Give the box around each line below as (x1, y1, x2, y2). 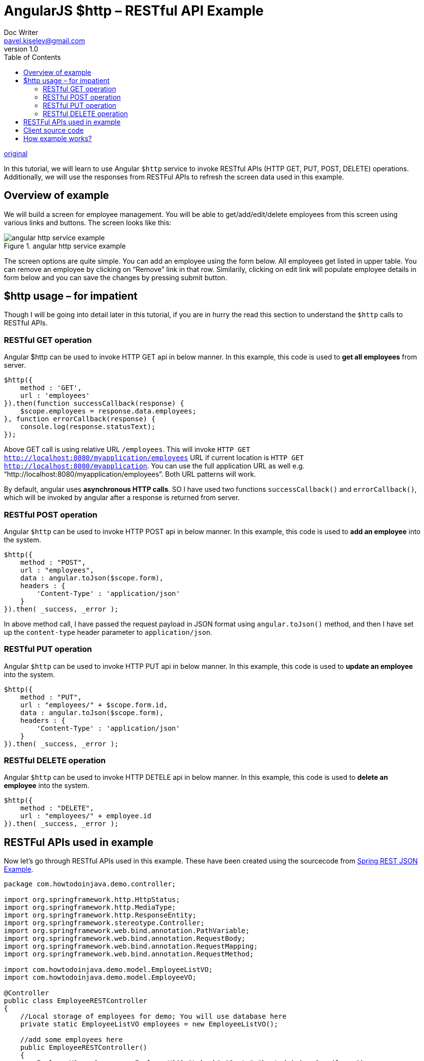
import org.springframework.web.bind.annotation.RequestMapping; (4, 942, 258, 951)
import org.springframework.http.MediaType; (4, 903, 176, 912)
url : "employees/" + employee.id (20, 812, 152, 820)
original (4, 149, 28, 158)
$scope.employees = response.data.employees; (20, 407, 197, 415)
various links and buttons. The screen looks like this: (4, 218, 171, 227)
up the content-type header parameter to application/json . (4, 628, 212, 636)
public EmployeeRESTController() (20, 1043, 148, 1052)
